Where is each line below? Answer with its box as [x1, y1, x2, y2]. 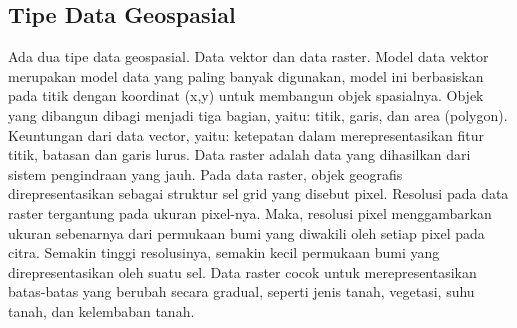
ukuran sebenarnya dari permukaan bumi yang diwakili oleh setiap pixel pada [8, 222, 485, 243]
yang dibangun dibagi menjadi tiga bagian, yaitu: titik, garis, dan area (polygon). [8, 104, 508, 125]
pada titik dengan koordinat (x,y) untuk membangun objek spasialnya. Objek [8, 85, 484, 106]
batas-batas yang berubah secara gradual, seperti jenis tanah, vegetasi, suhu [8, 281, 475, 302]
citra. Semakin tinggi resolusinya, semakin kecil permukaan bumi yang [8, 242, 440, 263]
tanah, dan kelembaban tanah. [8, 300, 195, 321]
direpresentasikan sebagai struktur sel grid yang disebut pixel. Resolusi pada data [8, 183, 509, 204]
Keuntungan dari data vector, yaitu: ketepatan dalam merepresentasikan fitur [8, 124, 484, 145]
